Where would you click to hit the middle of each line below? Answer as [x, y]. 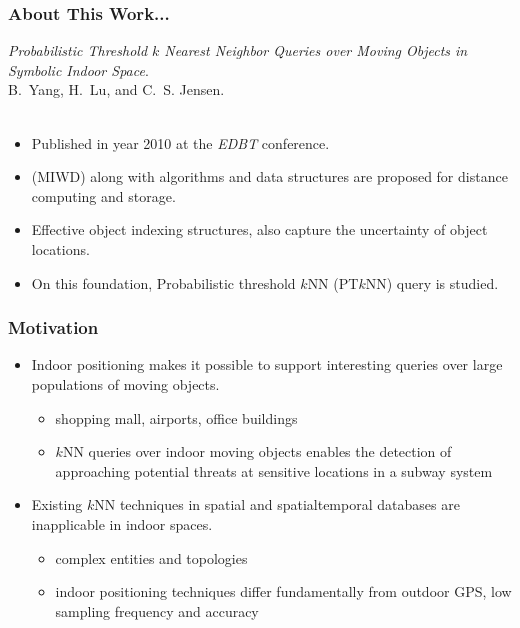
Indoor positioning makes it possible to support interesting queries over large [267, 364]
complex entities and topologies [151, 557]
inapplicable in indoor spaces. [122, 523]
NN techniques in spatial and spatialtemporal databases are [277, 504]
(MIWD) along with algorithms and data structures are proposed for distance [269, 176]
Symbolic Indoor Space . [78, 69]
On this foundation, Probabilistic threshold [163, 282]
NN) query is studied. [432, 282]
